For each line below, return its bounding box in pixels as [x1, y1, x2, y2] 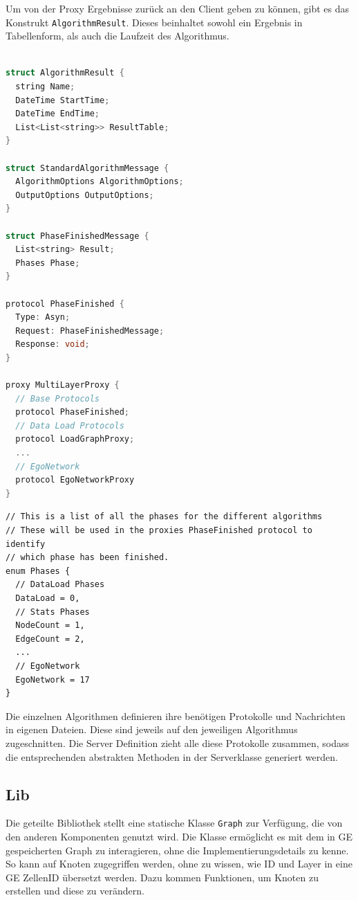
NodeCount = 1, [15, 620, 85, 631]
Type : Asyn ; [15, 312, 70, 323]
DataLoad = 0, [15, 593, 80, 603]
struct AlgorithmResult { [6, 68, 124, 78]
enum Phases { [6, 566, 70, 576]
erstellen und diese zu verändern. [6, 883, 144, 898]
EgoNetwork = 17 [15, 674, 90, 685]
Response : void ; [15, 339, 90, 350]
